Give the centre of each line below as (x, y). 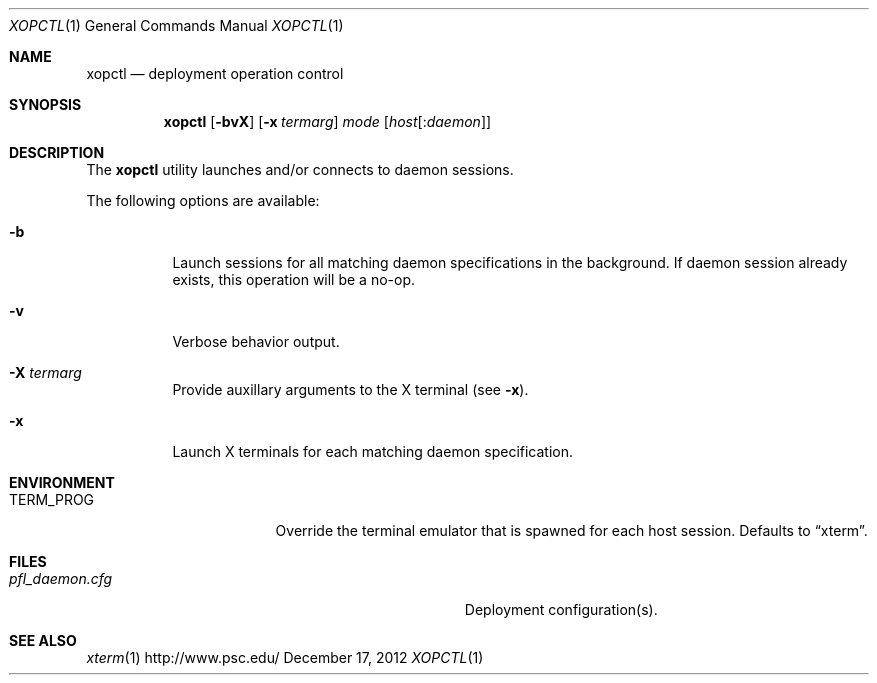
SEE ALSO (43, 640)
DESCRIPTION (57, 152)
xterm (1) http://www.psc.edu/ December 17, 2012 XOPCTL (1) (285, 657)
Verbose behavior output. (256, 341)
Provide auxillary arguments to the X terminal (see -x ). (350, 389)
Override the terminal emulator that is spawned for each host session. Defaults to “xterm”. (571, 530)
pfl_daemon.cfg (61, 578)
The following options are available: (203, 200)
